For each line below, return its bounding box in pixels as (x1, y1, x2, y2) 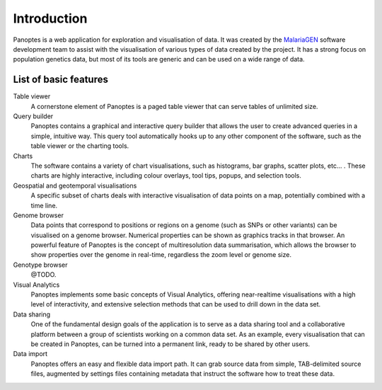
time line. (30, 201, 58, 210)
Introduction (13, 11, 88, 26)
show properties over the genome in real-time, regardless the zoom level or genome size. (30, 251, 291, 259)
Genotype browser (13, 260, 68, 269)
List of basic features (13, 74, 109, 86)
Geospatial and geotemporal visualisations (13, 181, 137, 190)
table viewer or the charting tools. (30, 142, 129, 150)
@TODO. (30, 270, 57, 279)
